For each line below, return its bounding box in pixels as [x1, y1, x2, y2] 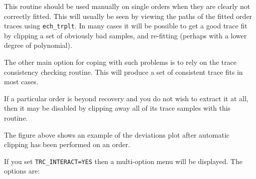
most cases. [4, 76, 38, 87]
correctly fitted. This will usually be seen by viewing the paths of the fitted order [4, 10, 253, 21]
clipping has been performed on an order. [4, 139, 130, 150]
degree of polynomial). [4, 40, 72, 50]
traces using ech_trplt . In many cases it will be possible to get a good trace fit [4, 20, 248, 31]
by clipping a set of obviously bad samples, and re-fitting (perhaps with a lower [4, 30, 247, 40]
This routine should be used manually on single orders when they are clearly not [4, 1, 251, 11]
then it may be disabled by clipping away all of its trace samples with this [4, 103, 231, 113]
